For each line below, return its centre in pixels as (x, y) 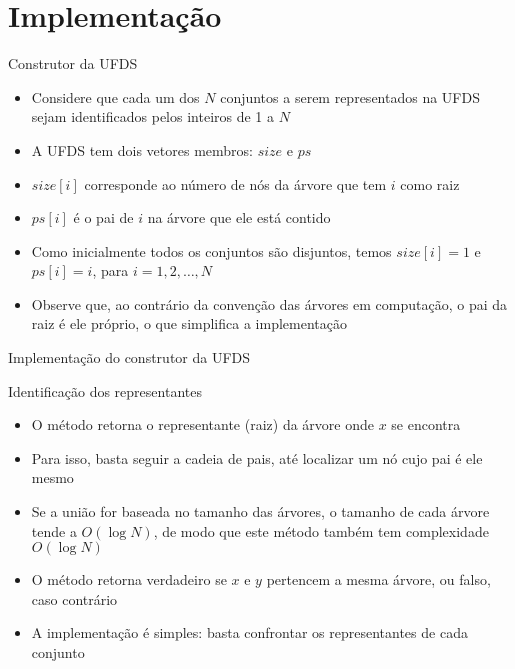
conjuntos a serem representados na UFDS (350, 96)
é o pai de (103, 217)
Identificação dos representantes (105, 390)
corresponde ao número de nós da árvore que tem (235, 183)
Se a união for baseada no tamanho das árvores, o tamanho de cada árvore (260, 511)
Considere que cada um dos (115, 96)
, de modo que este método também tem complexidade (321, 530)
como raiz (430, 183)
